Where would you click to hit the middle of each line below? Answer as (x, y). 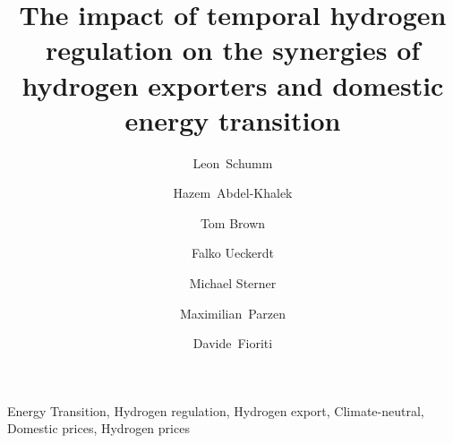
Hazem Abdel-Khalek (233, 193)
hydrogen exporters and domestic (233, 85)
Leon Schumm (233, 162)
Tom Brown (233, 222)
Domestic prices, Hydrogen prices (98, 428)
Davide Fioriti (233, 343)
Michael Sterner (233, 283)
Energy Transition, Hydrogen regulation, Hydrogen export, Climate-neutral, (216, 410)
